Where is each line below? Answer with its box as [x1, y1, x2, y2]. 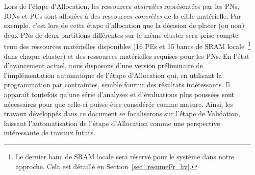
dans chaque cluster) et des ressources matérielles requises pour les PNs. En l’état [4, 50, 250, 61]
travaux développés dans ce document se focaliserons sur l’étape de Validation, [4, 108, 240, 119]
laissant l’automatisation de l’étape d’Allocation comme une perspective [4, 118, 220, 128]
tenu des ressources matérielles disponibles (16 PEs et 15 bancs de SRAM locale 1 [4, 40, 251, 51]
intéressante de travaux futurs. [4, 127, 96, 138]
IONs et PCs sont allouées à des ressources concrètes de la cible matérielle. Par [4, 10, 241, 21]
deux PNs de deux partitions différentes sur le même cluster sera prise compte [4, 29, 239, 40]
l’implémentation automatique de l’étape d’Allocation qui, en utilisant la [4, 70, 222, 80]
